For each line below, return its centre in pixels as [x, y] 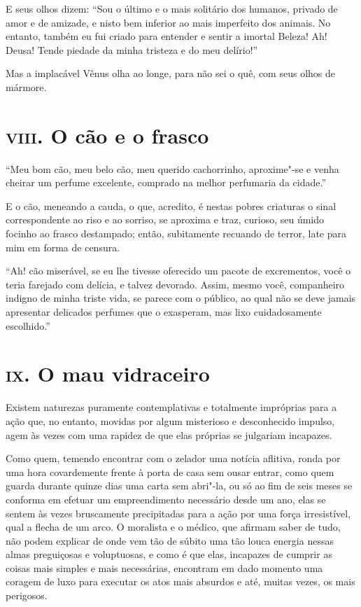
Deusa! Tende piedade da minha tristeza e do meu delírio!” [132, 49]
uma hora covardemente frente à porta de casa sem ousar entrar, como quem [170, 472]
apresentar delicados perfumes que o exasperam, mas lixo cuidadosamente [164, 312]
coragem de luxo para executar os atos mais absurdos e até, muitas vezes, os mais [180, 581]
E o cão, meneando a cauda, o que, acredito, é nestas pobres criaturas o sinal [171, 205]
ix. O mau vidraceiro [108, 374]
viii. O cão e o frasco [107, 135]
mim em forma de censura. [63, 247]
